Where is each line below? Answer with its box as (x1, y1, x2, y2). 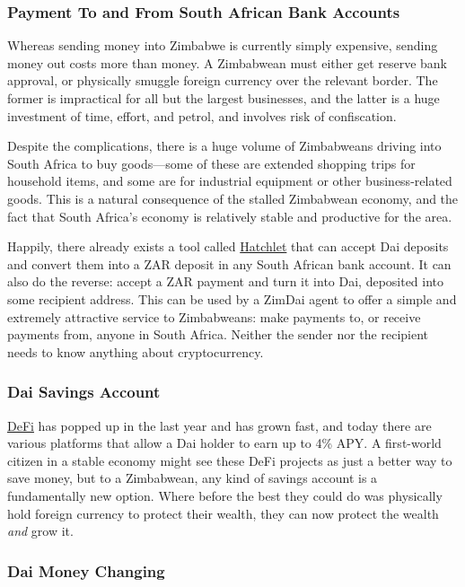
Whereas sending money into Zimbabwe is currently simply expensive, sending (7, 36, 438, 55)
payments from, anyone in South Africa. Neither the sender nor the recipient (7, 325, 429, 344)
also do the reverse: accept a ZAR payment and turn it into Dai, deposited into (7, 272, 444, 291)
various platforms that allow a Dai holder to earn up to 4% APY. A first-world (7, 434, 442, 452)
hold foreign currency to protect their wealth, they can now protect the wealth (7, 504, 439, 522)
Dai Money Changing (7, 559, 165, 582)
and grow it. (7, 521, 74, 540)
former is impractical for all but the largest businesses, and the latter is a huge (7, 89, 440, 107)
